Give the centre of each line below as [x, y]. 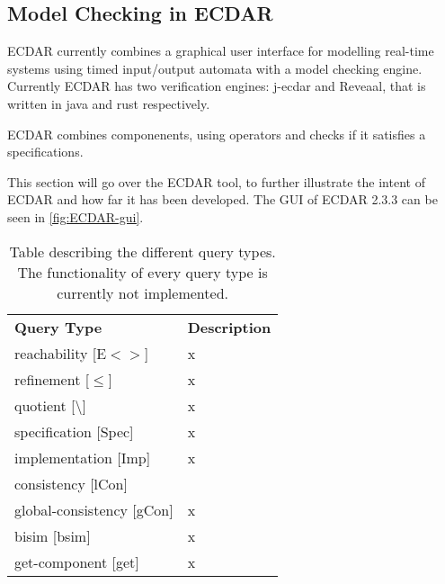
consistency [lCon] [71, 483]
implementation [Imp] [83, 457]
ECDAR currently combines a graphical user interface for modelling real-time [221, 51]
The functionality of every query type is [142, 272]
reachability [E [61, 353]
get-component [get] [77, 562]
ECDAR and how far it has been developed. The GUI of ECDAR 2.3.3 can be [222, 199]
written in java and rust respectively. [109, 103]
